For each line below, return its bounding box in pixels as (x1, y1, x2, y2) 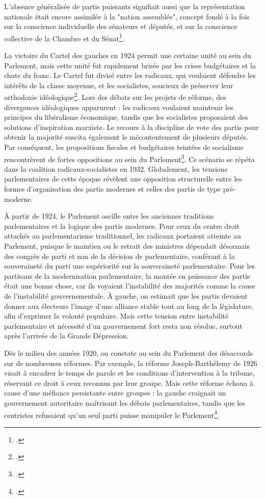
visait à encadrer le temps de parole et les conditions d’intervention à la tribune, (4, 367, 255, 378)
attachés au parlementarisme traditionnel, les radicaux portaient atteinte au (4, 230, 241, 241)
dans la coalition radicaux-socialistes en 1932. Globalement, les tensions (4, 163, 228, 174)
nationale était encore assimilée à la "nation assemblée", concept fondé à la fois (4, 11, 250, 21)
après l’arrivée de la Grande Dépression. (4, 330, 129, 341)
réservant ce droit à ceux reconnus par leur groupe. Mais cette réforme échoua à (4, 377, 253, 388)
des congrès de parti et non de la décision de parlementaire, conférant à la (4, 250, 235, 261)
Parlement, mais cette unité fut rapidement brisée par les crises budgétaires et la (4, 60, 256, 70)
